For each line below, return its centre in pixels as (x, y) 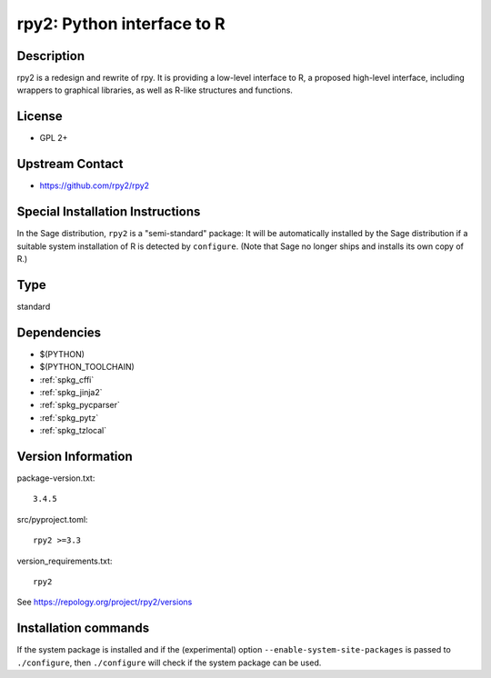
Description (51, 56)
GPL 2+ (54, 138)
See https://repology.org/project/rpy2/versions (105, 602)
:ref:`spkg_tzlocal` (73, 431)
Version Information (75, 456)
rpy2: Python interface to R (121, 24)
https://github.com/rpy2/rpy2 (95, 185)
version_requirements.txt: (65, 561)
